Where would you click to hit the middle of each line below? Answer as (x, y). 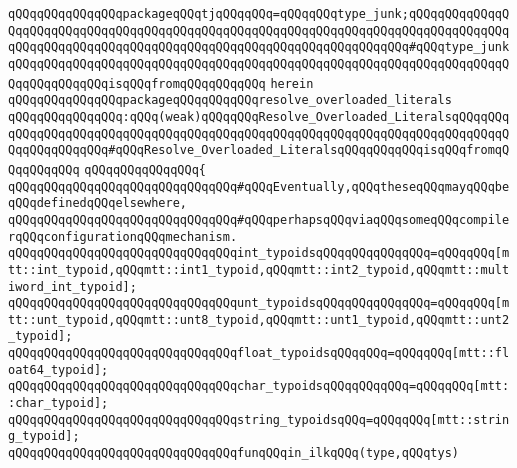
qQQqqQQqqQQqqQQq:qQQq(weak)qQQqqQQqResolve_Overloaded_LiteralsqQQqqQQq (259, 116)
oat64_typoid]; (58, 369)
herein (292, 83)
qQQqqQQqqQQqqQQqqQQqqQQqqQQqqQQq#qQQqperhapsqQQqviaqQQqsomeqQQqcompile (259, 219)
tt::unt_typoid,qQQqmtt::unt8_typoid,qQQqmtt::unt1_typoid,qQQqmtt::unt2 (259, 319)
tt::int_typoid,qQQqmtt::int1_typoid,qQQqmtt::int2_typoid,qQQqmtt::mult (259, 269)
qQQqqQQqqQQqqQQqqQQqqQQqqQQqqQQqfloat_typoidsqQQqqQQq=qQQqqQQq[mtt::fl (259, 353)
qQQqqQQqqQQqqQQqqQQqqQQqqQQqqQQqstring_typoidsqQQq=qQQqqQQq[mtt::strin (259, 419)
